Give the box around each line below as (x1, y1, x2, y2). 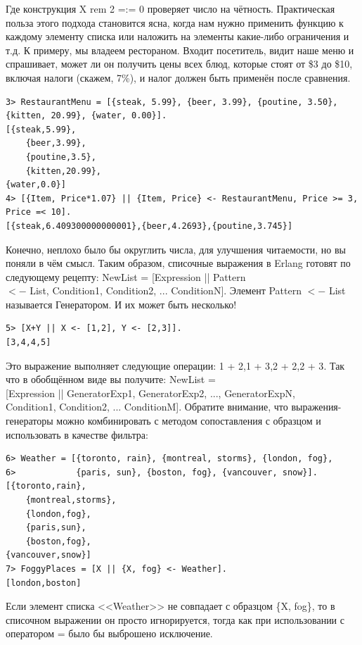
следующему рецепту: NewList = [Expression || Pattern (6, 269, 246, 284)
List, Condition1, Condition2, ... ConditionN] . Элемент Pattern (30, 283, 302, 298)
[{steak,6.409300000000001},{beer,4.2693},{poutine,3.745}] (6, 220, 293, 231)
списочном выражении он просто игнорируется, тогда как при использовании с (6, 612, 344, 627)
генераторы (6, 413, 53, 428)
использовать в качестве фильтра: (6, 427, 148, 442)
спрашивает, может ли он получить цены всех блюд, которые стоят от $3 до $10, (6, 56, 353, 71)
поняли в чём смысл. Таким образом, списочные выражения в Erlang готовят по (6, 256, 351, 270)
